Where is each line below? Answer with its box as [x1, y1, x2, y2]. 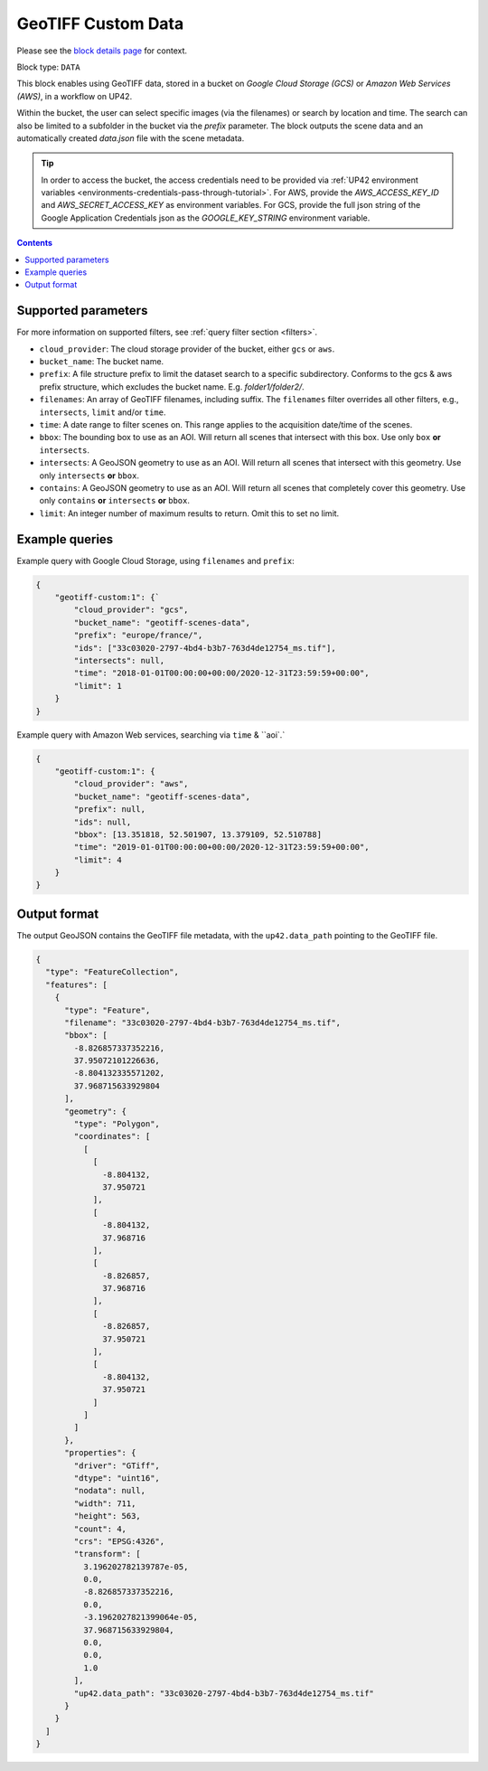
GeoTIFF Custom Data [16, 14, 184, 33]
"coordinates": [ [73, 1131, 151, 1142]
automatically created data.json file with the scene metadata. [16, 132, 245, 144]
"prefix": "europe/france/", [73, 630, 203, 641]
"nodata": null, [73, 1485, 146, 1496]
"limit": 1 [73, 681, 122, 691]
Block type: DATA [16, 61, 80, 72]
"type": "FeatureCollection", [45, 967, 180, 977]
